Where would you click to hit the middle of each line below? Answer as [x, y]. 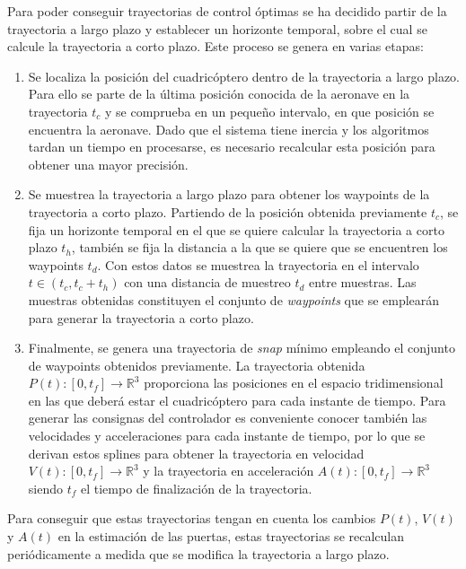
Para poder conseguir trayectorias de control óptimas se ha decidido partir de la [227, 11]
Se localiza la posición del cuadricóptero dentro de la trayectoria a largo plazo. [244, 76]
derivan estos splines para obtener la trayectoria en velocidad [196, 453]
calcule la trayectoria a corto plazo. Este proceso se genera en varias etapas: [215, 46]
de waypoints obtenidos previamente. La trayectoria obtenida [197, 365]
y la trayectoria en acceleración [229, 471]
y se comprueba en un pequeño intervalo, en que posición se [270, 111]
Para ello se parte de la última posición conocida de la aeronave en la [219, 94]
